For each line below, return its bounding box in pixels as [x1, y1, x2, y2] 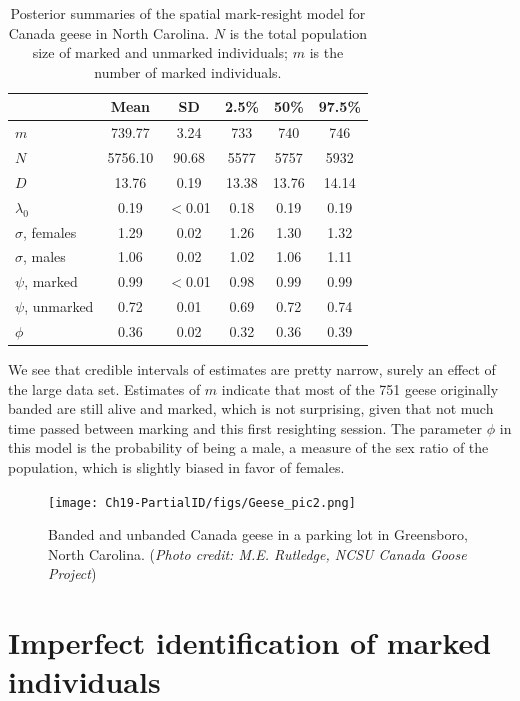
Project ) [48, 563, 97, 584]
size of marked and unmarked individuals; [32, 42, 288, 63]
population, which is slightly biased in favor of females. [8, 457, 345, 478]
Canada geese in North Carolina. [8, 22, 210, 43]
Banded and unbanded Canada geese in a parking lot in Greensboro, [48, 524, 468, 545]
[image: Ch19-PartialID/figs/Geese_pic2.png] [48, 495, 356, 510]
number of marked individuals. [94, 61, 282, 82]
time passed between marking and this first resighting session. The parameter [8, 417, 483, 438]
